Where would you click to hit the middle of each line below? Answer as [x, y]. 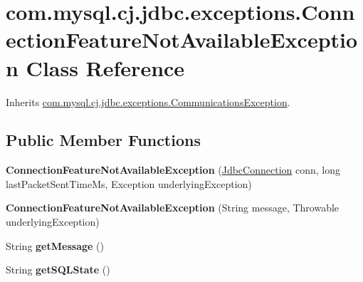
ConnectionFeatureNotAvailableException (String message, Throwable [173, 208]
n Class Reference [95, 67]
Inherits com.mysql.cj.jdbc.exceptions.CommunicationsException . [148, 101]
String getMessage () [55, 245]
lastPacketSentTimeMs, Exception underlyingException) [129, 183]
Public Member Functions [103, 140]
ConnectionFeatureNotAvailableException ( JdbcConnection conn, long [173, 170]
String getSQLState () [58, 270]
